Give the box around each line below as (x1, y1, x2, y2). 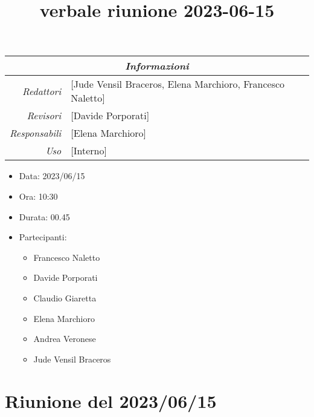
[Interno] (71, 143, 107, 158)
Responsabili (10, 126, 62, 140)
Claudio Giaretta (33, 291, 97, 304)
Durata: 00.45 (19, 210, 70, 223)
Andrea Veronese (33, 332, 96, 345)
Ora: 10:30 (19, 189, 58, 202)
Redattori (22, 84, 62, 98)
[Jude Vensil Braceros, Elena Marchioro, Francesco (71, 77, 285, 91)
